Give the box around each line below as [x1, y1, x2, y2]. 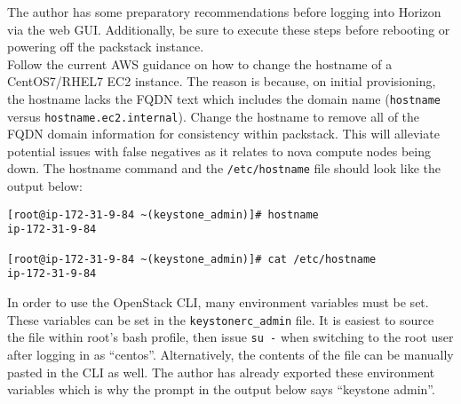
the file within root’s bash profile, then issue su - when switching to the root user [7, 328, 454, 346]
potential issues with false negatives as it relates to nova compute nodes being [7, 141, 431, 160]
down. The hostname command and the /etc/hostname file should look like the [7, 159, 441, 178]
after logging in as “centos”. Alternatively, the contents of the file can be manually [7, 345, 454, 363]
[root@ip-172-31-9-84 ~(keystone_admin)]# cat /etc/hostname [7, 252, 377, 265]
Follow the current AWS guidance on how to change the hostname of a [7, 54, 393, 73]
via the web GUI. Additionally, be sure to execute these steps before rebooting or [7, 20, 450, 38]
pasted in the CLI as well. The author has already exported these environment [7, 362, 435, 381]
